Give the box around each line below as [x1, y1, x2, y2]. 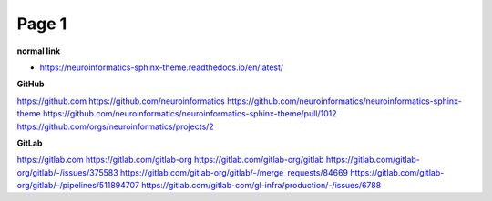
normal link [16, 45, 61, 56]
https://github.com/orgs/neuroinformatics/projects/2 [16, 121, 214, 132]
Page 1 [16, 14, 67, 34]
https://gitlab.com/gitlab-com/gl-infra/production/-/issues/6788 [141, 180, 382, 191]
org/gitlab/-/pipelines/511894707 [16, 180, 140, 191]
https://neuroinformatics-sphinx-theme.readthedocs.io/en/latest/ [39, 62, 284, 73]
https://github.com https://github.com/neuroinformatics [16, 95, 225, 106]
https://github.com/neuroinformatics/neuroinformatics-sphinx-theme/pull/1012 [42, 108, 337, 119]
